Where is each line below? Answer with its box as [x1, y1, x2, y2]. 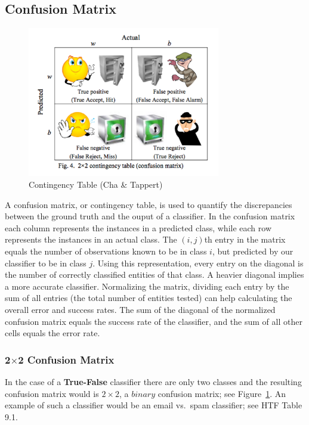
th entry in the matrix [204, 233, 286, 246]
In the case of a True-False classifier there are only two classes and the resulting [5, 375, 302, 387]
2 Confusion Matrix [18, 352, 115, 367]
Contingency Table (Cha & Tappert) [29, 178, 163, 191]
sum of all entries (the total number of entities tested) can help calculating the [5, 291, 292, 304]
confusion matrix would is [5, 387, 99, 399]
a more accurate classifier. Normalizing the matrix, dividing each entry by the [5, 280, 289, 292]
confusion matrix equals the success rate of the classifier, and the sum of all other [5, 315, 302, 327]
